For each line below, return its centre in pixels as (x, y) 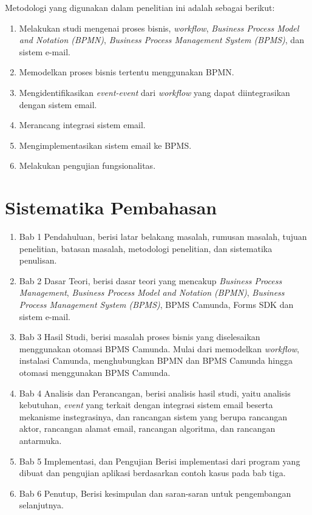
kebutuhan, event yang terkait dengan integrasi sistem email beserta (146, 405)
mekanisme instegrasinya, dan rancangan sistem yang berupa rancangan (153, 416)
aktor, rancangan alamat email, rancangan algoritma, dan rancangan (147, 428)
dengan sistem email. (58, 104)
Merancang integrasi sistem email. (82, 125)
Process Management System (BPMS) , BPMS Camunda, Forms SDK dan (156, 305)
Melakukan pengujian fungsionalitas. (87, 165)
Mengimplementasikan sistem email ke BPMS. (105, 145)
